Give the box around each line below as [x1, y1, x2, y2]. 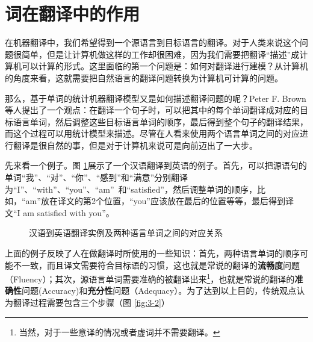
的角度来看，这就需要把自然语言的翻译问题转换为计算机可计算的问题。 [5, 71, 283, 84]
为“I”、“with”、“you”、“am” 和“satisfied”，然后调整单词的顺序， [5, 182, 257, 195]
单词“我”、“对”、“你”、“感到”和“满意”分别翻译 [5, 171, 188, 184]
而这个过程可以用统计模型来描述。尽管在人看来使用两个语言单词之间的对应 [5, 127, 300, 140]
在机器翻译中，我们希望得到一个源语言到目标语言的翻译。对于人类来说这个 [5, 36, 300, 49]
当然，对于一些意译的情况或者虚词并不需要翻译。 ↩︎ [19, 325, 220, 338]
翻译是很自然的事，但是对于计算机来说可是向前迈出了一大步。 [13, 138, 258, 151]
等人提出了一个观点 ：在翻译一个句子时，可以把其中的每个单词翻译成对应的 [5, 104, 300, 116]
